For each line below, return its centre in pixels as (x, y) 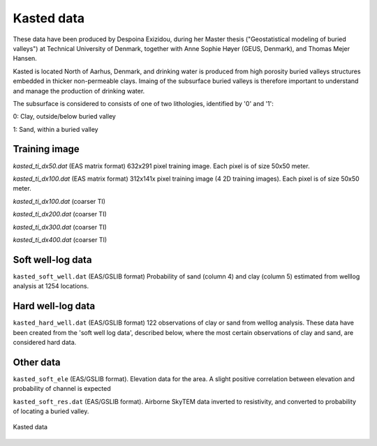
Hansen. (25, 59)
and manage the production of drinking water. (79, 91)
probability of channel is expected (62, 389)
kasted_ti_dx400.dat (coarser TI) (60, 239)
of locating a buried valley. (51, 411)
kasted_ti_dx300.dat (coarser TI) (60, 227)
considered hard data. (45, 342)
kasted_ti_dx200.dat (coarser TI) (60, 214)
